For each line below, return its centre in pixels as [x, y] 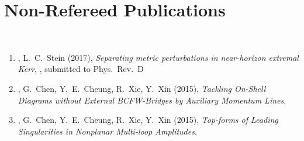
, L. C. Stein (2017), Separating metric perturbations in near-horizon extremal [158, 57]
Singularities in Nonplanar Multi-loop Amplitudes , [107, 131]
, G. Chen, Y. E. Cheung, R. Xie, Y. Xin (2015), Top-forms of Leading [148, 120]
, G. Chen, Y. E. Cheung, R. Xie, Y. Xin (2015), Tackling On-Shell [142, 88]
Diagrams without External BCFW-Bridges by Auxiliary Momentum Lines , [152, 100]
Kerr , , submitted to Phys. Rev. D [81, 69]
